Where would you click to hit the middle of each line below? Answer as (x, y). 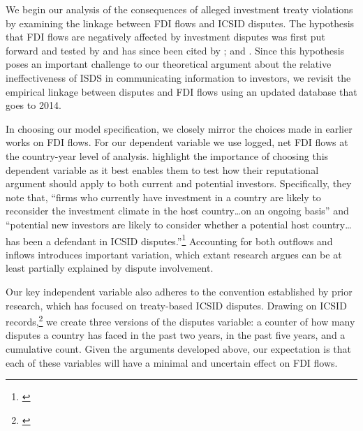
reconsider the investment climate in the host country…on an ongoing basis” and (177, 211)
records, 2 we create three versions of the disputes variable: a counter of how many (180, 320)
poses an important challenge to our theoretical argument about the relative (169, 64)
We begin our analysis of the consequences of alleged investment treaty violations (179, 9)
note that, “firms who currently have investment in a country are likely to (163, 197)
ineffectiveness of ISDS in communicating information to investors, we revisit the (178, 77)
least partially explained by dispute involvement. (110, 268)
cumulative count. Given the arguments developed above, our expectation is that (178, 348)
